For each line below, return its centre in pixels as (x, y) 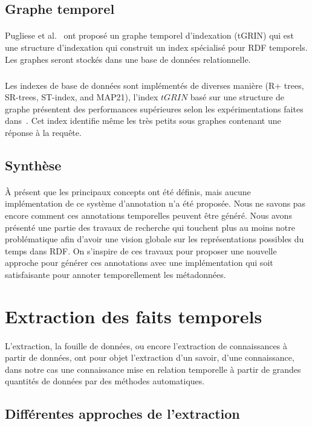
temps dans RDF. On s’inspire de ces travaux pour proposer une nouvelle (141, 250)
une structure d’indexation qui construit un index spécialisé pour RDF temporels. (156, 47)
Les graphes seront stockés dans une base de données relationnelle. (128, 59)
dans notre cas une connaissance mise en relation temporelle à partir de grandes (153, 369)
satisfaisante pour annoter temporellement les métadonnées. (115, 275)
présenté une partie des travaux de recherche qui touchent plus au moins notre (150, 227)
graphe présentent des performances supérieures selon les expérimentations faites (154, 108)
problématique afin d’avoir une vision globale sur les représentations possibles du (154, 239)
